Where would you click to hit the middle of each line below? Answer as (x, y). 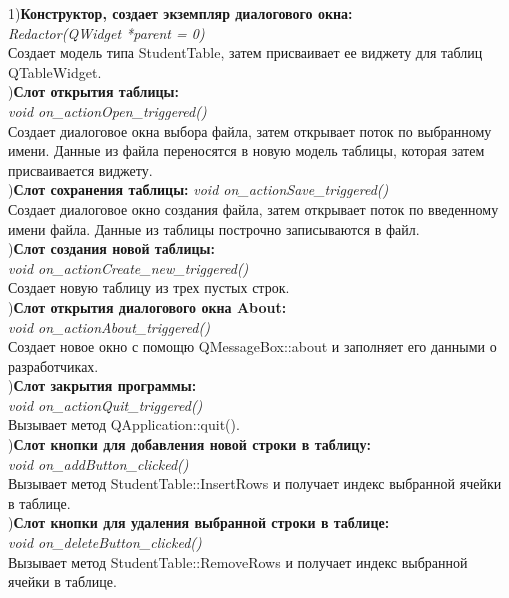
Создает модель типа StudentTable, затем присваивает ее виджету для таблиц (245, 52)
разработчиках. (53, 365)
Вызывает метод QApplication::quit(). (124, 424)
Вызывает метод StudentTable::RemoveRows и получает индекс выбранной (238, 561)
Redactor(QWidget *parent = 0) (106, 32)
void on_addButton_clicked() (98, 463)
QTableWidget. (55, 71)
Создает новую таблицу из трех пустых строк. (149, 287)
